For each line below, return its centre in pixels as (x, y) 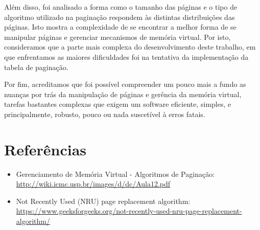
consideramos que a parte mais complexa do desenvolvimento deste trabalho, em (130, 47)
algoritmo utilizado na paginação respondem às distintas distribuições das (120, 17)
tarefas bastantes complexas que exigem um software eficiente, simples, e (118, 104)
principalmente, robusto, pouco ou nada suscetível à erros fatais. (105, 114)
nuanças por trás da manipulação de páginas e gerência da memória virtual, (123, 94)
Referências (45, 149)
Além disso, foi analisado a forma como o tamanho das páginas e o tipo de (121, 7)
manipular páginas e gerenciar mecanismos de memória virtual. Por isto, (117, 37)
